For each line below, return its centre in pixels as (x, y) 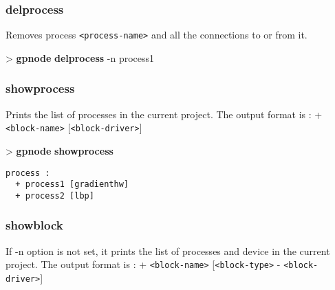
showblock (34, 225)
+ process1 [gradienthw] (72, 185)
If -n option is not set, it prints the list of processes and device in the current (168, 250)
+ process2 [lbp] (55, 196)
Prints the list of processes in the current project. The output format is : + (164, 114)
